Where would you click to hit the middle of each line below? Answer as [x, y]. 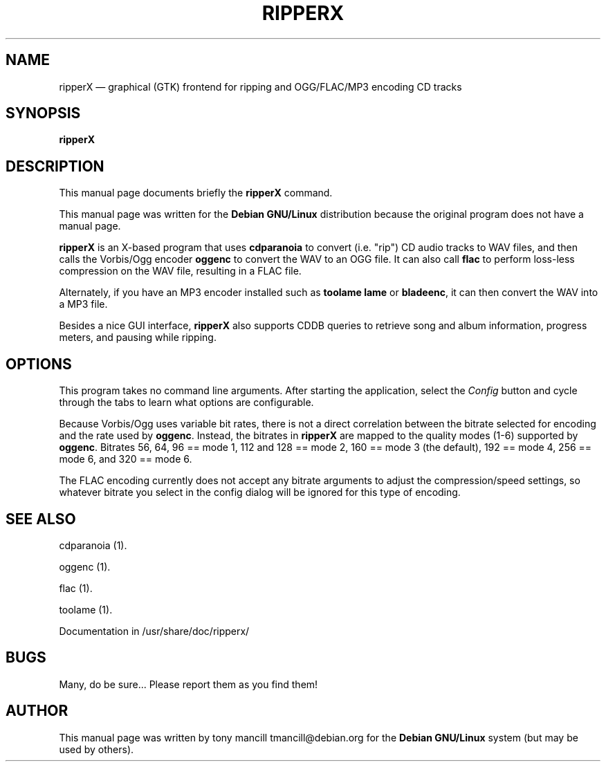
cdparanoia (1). [93, 545]
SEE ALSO [41, 519]
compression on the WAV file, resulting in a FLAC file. [180, 271]
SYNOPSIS [43, 113]
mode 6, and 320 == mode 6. [126, 459]
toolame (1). [86, 609]
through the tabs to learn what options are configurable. [186, 403]
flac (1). [76, 588]
